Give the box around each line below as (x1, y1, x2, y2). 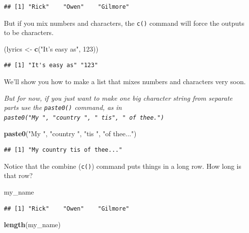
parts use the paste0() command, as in (4, 102, 122, 112)
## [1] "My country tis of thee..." (4, 146, 123, 154)
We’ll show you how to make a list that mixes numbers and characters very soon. (4, 76, 246, 87)
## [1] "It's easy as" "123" (4, 62, 98, 69)
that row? (4, 170, 33, 180)
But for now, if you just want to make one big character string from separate (4, 92, 233, 103)
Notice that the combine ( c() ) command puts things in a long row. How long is (4, 161, 242, 171)
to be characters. (4, 27, 54, 37)
